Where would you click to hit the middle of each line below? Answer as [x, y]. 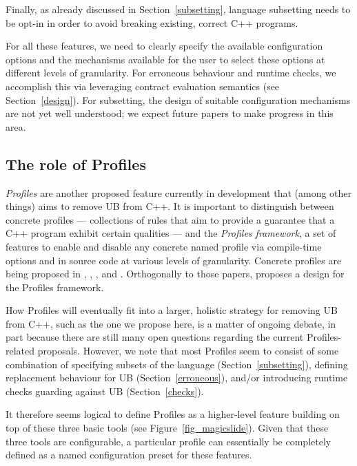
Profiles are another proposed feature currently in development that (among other [179, 192]
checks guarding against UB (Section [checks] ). [105, 391]
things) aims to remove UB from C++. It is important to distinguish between [170, 206]
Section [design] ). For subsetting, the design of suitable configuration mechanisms [178, 99]
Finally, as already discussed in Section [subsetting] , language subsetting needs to [178, 9]
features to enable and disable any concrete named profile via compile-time [164, 246]
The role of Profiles [76, 163]
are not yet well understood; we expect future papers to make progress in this [170, 113]
